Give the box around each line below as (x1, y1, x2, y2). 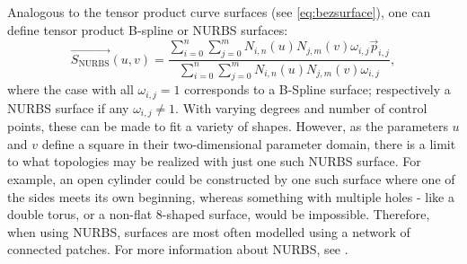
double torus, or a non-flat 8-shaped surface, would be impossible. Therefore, (7, 205, 430, 224)
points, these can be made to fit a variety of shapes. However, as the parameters (7, 117, 448, 136)
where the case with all (7, 80, 134, 99)
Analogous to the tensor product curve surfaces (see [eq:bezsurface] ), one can (7, 3, 431, 21)
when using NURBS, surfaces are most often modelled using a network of (7, 222, 410, 241)
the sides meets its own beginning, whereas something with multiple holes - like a (7, 187, 454, 206)
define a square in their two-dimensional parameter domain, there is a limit (41, 134, 456, 153)
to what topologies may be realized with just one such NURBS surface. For (7, 152, 421, 171)
